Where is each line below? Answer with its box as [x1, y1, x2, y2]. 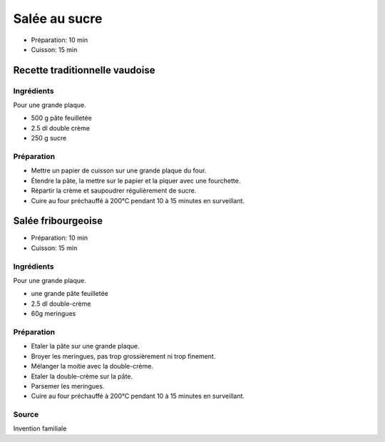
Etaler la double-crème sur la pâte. [31, 371, 133, 381]
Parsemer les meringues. [31, 381, 105, 390]
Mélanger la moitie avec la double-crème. [31, 362, 153, 371]
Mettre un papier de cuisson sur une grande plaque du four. [31, 166, 207, 175]
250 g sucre [31, 134, 67, 143]
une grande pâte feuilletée [31, 289, 108, 298]
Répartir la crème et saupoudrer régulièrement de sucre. [31, 186, 197, 195]
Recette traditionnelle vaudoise [13, 64, 155, 76]
